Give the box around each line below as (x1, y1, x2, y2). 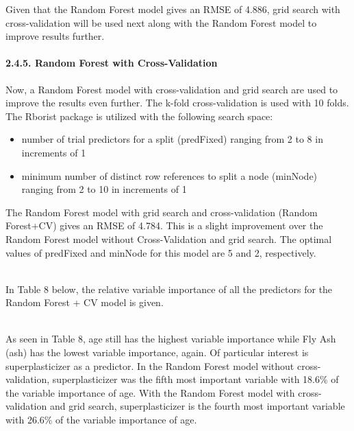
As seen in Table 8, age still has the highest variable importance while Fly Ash (5, 331, 336, 346)
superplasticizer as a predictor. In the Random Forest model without (5, 358, 294, 373)
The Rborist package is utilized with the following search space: (5, 108, 273, 123)
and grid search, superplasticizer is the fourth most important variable (49, 399, 345, 413)
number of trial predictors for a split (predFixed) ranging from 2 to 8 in (21, 132, 323, 146)
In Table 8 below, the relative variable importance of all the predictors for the (5, 281, 333, 296)
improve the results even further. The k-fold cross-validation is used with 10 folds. (5, 95, 349, 110)
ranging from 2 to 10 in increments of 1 (21, 182, 187, 196)
